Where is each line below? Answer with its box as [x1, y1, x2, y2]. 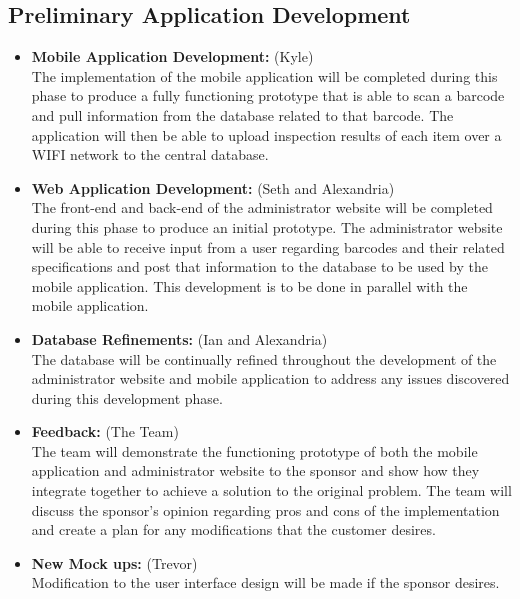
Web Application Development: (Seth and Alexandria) [31, 177, 395, 198]
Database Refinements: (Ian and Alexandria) [31, 328, 328, 349]
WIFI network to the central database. [31, 144, 269, 165]
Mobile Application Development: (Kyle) [31, 46, 314, 67]
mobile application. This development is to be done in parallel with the [31, 275, 468, 296]
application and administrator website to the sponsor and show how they [31, 460, 480, 481]
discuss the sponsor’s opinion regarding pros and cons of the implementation [31, 499, 500, 520]
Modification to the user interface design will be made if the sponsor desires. [31, 572, 500, 593]
